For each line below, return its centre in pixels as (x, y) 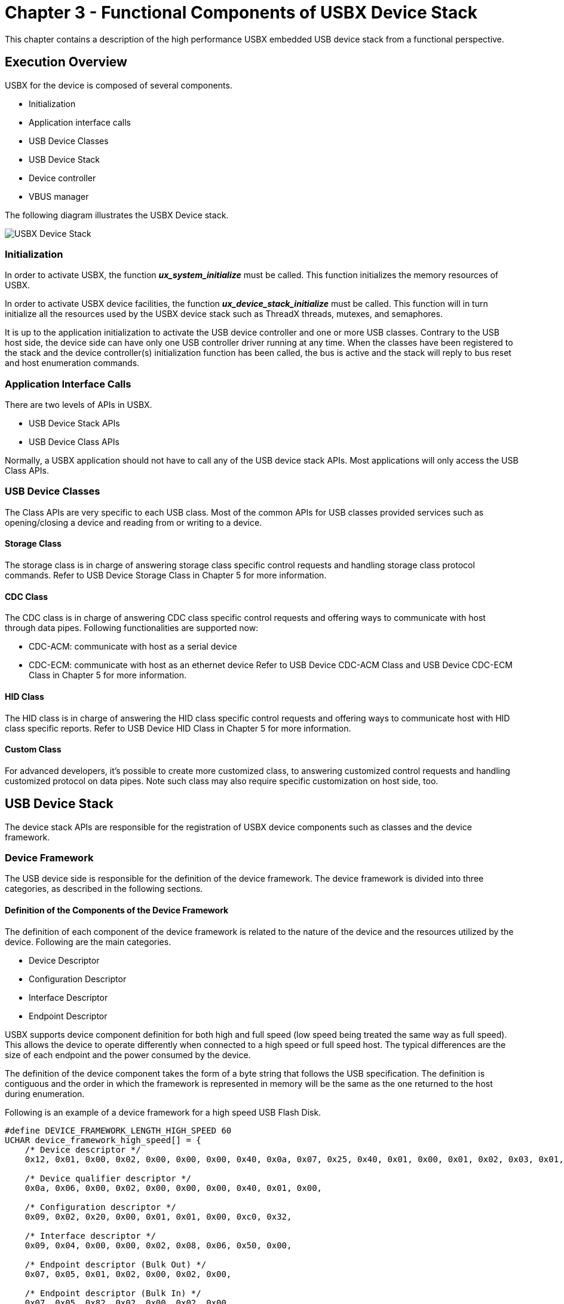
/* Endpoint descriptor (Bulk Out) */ (116, 1264)
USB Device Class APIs (74, 442)
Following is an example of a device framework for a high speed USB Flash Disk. (163, 1112)
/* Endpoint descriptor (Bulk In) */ (113, 1293)
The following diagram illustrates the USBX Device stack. (117, 215)
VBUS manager (59, 196)
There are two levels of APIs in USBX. (79, 405)
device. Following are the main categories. (88, 942)
